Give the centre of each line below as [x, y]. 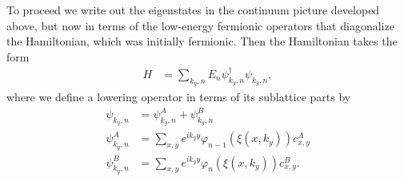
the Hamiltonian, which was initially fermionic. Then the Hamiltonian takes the [202, 41]
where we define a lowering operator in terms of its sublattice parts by [179, 97]
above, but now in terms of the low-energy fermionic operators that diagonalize [200, 25]
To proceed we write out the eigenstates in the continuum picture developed [193, 10]
